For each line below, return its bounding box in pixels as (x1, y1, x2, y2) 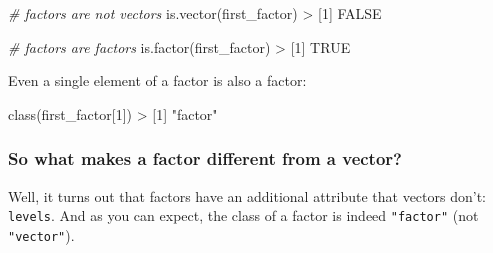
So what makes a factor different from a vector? (8, 146, 402, 171)
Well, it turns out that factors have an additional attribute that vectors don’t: (8, 185, 487, 206)
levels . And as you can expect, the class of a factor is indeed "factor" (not (8, 205, 479, 226)
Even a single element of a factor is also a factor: (8, 70, 307, 91)
